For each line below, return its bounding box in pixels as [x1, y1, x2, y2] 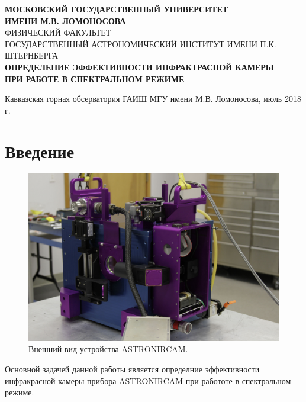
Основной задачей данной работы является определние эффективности [5, 363, 260, 375]
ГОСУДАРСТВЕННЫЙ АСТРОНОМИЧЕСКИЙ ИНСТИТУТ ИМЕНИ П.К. [5, 37, 276, 50]
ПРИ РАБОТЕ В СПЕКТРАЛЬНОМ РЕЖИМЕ [5, 72, 185, 85]
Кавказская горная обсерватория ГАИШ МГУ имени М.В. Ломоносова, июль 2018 [5, 92, 301, 105]
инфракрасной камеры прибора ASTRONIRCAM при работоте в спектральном [5, 374, 291, 387]
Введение [5, 139, 75, 163]
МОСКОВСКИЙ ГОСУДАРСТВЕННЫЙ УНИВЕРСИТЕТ [5, 3, 228, 15]
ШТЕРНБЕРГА [5, 49, 59, 62]
